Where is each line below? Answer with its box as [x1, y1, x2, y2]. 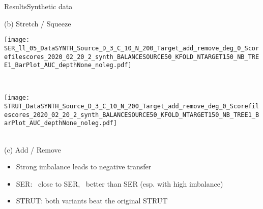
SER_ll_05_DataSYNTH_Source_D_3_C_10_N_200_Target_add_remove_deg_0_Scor [4, 44, 259, 52]
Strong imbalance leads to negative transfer [16, 161, 152, 172]
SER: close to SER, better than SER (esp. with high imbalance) [16, 178, 223, 189]
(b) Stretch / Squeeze [4, 18, 71, 28]
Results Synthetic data [4, 1, 73, 11]
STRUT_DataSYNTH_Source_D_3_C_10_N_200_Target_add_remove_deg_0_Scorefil [4, 103, 259, 110]
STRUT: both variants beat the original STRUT [16, 195, 168, 206]
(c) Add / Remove [4, 144, 61, 155]
